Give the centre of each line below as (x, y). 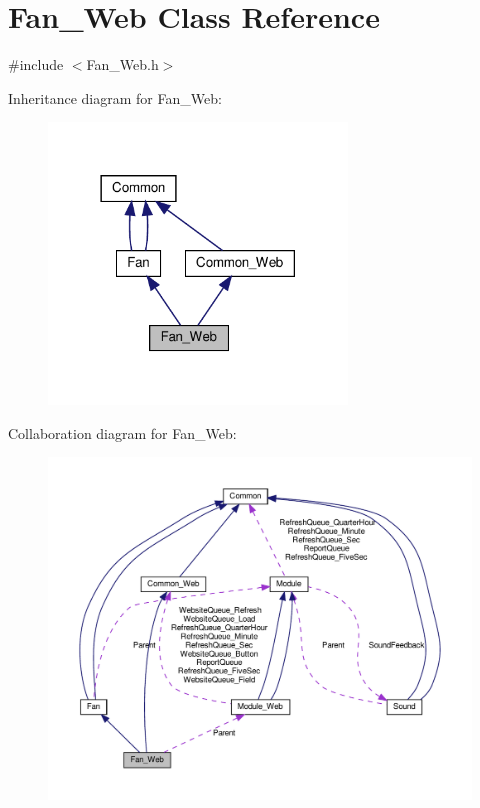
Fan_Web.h (122, 64)
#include (36, 64)
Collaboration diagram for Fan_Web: (122, 432)
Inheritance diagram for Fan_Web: (115, 97)
